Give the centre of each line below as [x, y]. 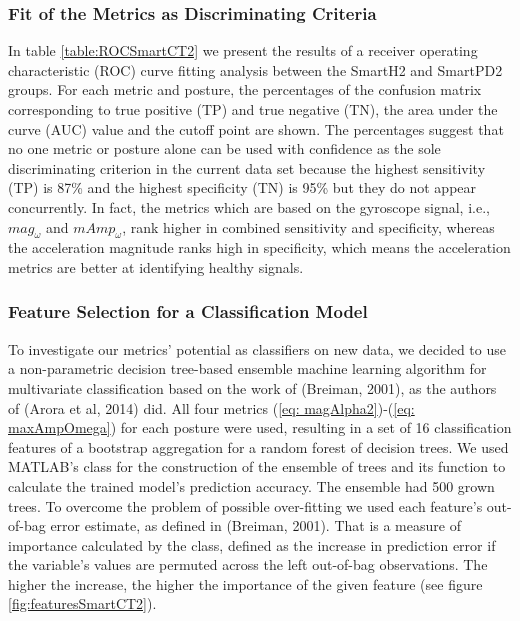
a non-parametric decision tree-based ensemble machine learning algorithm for [247, 368]
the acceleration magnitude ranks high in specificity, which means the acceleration [259, 247]
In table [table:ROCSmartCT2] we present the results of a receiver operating [243, 50]
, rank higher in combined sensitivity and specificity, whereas [308, 226]
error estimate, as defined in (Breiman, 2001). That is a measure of [255, 525]
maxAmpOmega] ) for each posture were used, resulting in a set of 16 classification [260, 427]
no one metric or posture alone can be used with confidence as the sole [224, 148]
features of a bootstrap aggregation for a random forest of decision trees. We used [258, 446]
